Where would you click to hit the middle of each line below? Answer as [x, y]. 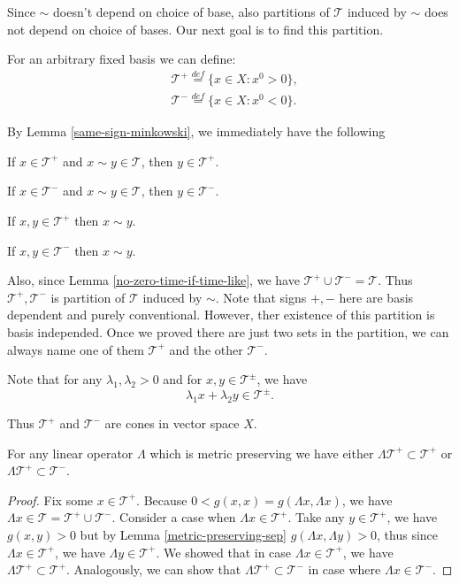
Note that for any [55, 379]
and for [183, 379]
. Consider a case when [174, 517]
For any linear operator [70, 453]
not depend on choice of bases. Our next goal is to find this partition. [195, 29]
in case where [344, 569]
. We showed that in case [224, 552]
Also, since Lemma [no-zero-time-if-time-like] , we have [153, 280]
